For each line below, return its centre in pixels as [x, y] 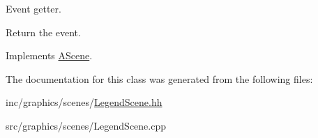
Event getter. [33, 8]
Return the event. [43, 32]
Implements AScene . [49, 55]
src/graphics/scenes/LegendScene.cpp [86, 125]
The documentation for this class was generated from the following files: [159, 78]
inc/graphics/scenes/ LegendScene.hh [84, 102]
